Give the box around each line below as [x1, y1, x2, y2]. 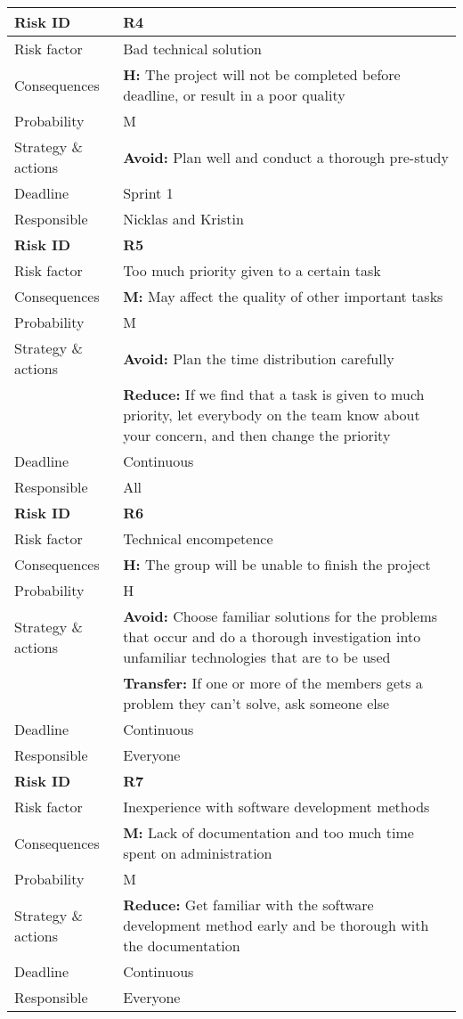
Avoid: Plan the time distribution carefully [123, 347, 394, 369]
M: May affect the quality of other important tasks [123, 286, 443, 306]
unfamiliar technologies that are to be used [123, 647, 391, 667]
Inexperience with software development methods [123, 796, 430, 817]
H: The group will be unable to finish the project [123, 554, 431, 575]
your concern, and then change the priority [123, 425, 391, 445]
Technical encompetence [123, 528, 273, 549]
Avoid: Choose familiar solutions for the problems [123, 606, 438, 626]
